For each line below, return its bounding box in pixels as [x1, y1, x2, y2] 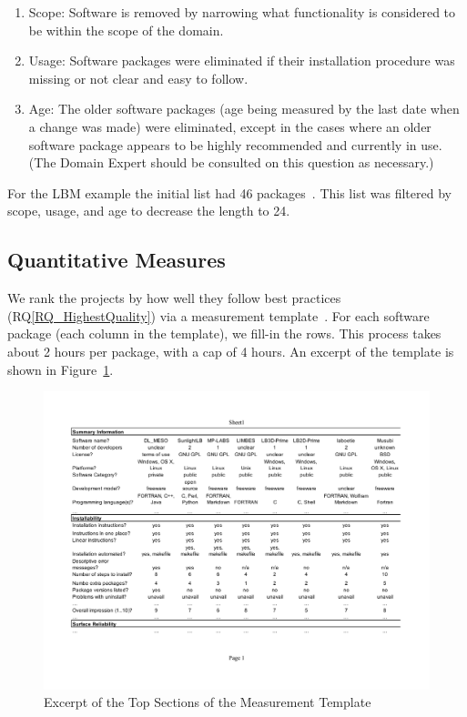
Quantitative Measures [7, 246, 226, 274]
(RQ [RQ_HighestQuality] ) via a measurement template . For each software [7, 306, 430, 325]
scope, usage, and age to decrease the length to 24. [7, 201, 290, 220]
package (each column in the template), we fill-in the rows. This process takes [7, 324, 442, 343]
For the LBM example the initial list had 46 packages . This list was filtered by [7, 183, 452, 202]
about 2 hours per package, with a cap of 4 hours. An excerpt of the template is [7, 341, 454, 360]
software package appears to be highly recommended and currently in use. [28, 135, 442, 154]
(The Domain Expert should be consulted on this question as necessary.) [28, 153, 434, 172]
